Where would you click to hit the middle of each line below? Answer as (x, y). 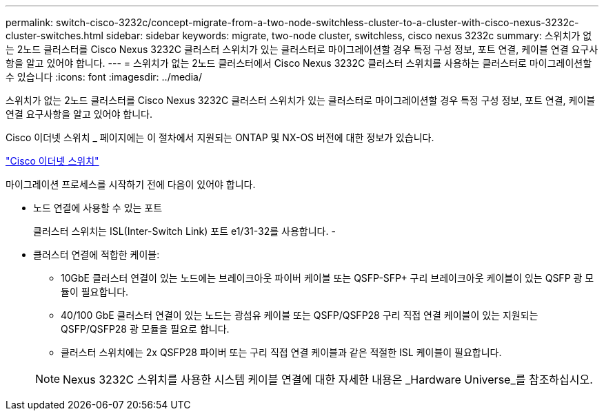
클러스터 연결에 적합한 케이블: (97, 254)
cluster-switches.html (54, 35)
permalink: (30, 22)
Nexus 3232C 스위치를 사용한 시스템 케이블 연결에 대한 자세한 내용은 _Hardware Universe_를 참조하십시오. (328, 379)
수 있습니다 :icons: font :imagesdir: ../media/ (104, 77)
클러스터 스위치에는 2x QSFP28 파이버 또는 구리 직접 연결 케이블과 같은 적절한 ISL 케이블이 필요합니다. (281, 352)
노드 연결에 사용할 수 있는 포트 (98, 208)
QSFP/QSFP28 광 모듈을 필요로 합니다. (145, 329)
